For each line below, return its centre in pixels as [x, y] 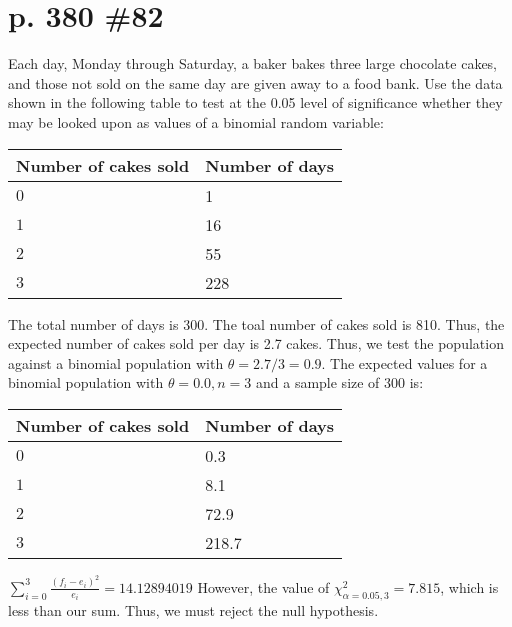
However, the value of [263, 586]
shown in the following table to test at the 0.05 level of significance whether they [255, 102]
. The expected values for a [404, 362]
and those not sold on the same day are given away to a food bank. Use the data [255, 82]
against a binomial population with [116, 362]
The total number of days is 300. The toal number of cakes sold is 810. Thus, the [256, 323]
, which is [469, 586]
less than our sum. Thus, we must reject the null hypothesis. [193, 609]
